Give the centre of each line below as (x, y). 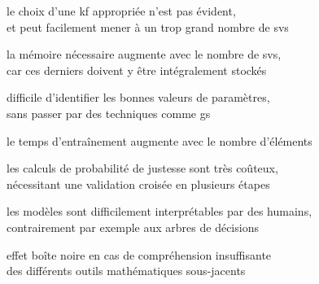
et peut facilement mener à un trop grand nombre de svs (148, 26)
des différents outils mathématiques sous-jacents (126, 271)
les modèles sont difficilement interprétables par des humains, (159, 211)
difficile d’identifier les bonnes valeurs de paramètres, (138, 97)
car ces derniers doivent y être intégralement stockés (137, 70)
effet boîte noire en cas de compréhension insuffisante (139, 254)
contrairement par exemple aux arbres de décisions (133, 227)
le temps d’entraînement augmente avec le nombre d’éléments (159, 140)
